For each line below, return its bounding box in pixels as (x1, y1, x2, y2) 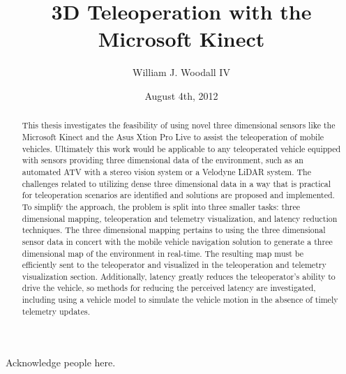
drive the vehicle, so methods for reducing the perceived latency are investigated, (22, 282, 316, 294)
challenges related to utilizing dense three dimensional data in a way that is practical (22, 177, 331, 189)
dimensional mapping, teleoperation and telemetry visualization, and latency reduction (22, 212, 338, 224)
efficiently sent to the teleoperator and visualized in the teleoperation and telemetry (22, 259, 326, 271)
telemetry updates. (22, 305, 91, 317)
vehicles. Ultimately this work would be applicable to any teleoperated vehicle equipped (22, 142, 341, 154)
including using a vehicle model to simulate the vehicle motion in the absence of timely (22, 294, 338, 306)
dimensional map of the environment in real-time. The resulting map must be (22, 247, 304, 259)
